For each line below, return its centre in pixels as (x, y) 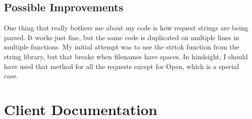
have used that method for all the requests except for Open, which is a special (122, 66)
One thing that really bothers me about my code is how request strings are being (126, 28)
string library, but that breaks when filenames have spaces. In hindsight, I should (126, 56)
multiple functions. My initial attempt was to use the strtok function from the (122, 47)
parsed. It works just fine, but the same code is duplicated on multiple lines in (122, 37)
